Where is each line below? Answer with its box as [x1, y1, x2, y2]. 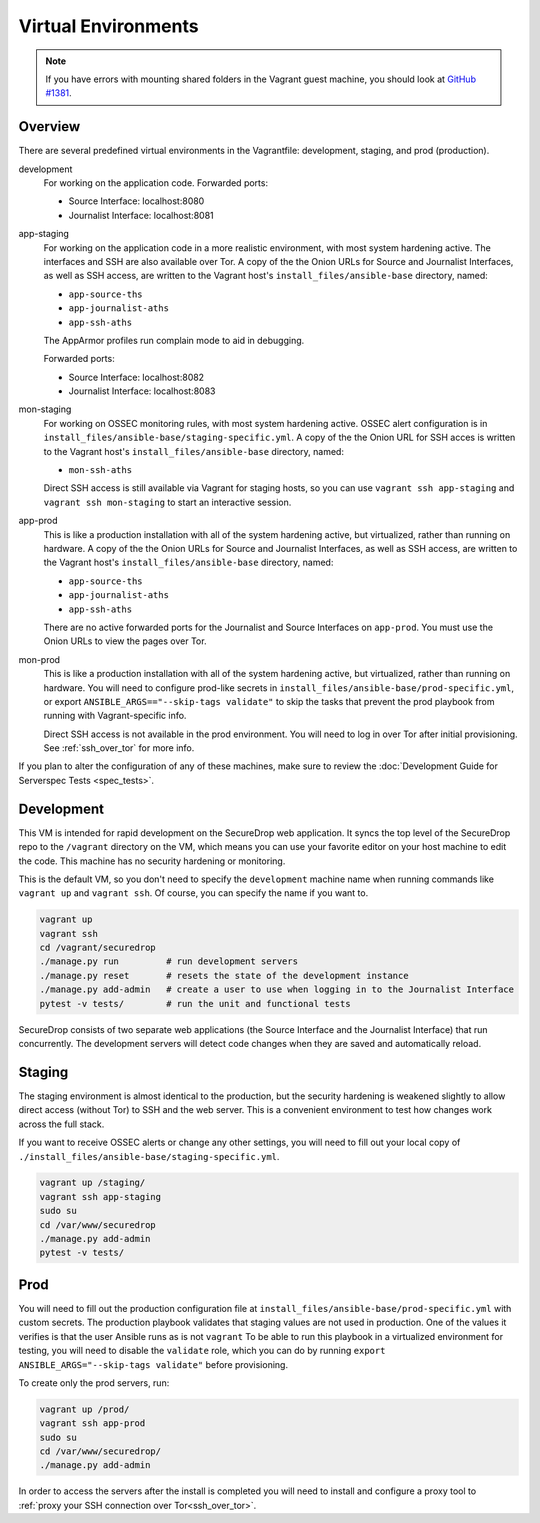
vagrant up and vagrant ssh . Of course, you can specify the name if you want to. [18, 887, 369, 899]
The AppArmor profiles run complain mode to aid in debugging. [43, 334, 305, 346]
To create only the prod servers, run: [18, 1376, 170, 1389]
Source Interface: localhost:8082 [68, 371, 205, 383]
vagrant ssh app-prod [39, 1418, 146, 1429]
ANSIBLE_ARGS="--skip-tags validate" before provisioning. [18, 1358, 289, 1370]
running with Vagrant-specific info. [43, 710, 187, 722]
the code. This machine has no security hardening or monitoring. [18, 855, 286, 867]
